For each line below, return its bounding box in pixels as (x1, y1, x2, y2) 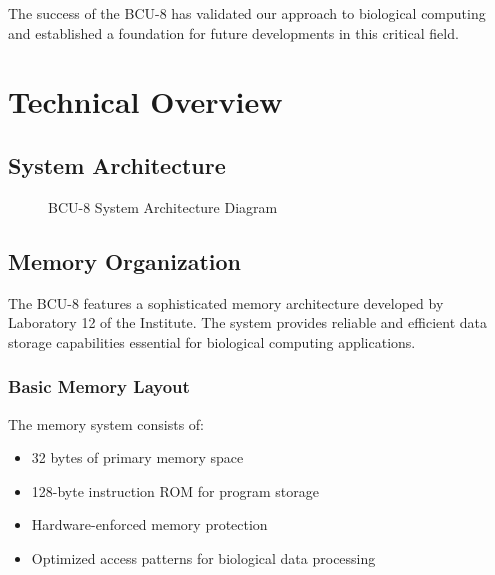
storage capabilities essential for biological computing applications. (8, 331, 416, 352)
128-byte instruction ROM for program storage (31, 480, 319, 501)
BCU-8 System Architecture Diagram (48, 196, 278, 217)
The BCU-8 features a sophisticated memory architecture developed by (8, 292, 444, 313)
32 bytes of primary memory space (31, 447, 244, 468)
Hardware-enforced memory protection (31, 514, 268, 535)
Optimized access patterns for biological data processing (31, 547, 376, 568)
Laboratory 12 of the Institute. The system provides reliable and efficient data (8, 312, 487, 333)
